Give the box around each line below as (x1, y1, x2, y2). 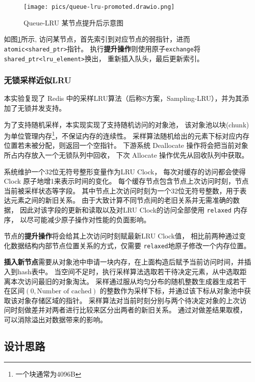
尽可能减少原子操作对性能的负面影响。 (26, 214, 151, 224)
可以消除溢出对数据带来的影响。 (4, 314, 107, 325)
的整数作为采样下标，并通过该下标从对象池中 (100, 286, 244, 296)
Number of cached (37, 288, 92, 295)
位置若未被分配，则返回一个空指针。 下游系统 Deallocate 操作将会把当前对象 (4, 140, 248, 150)
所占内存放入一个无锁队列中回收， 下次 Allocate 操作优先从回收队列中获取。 (4, 150, 249, 160)
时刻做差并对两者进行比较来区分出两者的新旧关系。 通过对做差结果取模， (10, 305, 247, 315)
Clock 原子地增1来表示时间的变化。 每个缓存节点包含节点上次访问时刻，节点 (4, 176, 249, 186)
